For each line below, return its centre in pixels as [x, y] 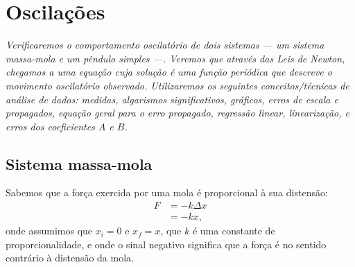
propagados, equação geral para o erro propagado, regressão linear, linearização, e [177, 113]
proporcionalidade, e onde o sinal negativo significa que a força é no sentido [166, 244]
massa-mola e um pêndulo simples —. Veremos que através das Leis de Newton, [175, 58]
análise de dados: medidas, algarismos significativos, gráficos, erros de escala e [172, 99]
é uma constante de [234, 231]
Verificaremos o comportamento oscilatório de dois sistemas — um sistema [165, 45]
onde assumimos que [49, 231]
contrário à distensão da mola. [70, 258]
